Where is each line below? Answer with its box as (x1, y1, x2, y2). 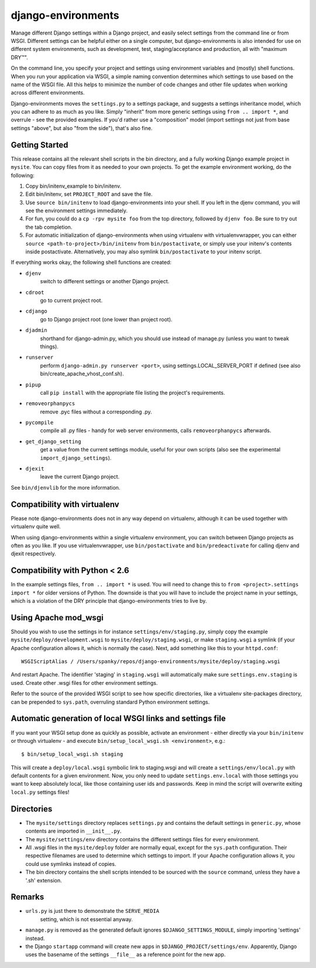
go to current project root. (40, 297, 102, 304)
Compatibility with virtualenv (11, 499, 119, 510)
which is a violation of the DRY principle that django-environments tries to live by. (11, 597, 207, 604)
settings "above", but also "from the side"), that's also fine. (11, 124, 153, 131)
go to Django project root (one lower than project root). (40, 315, 173, 322)
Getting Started (11, 140, 68, 150)
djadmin (25, 327, 48, 334)
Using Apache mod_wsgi (11, 613, 104, 623)
